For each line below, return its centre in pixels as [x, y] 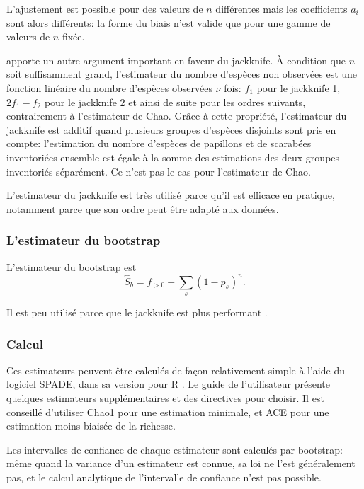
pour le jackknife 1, [298, 87]
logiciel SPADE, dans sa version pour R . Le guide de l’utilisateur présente [168, 384]
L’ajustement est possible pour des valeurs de [105, 8]
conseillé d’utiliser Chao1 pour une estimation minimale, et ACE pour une [168, 412]
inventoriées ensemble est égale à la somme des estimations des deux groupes [173, 157]
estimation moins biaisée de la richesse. [91, 426]
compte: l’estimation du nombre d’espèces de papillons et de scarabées [159, 143]
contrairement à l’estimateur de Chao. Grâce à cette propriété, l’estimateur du [177, 116]
